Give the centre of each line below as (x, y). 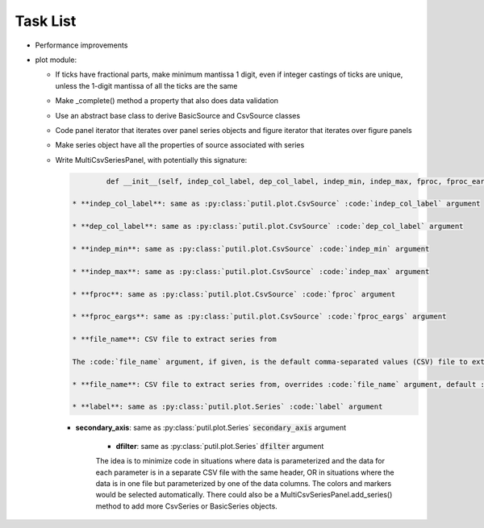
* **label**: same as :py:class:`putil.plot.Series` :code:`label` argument (227, 407)
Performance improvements (81, 45)
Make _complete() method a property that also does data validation (167, 101)
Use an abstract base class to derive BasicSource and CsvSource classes (178, 115)
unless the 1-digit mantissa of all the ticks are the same (146, 85)
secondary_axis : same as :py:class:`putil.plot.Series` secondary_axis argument (211, 428)
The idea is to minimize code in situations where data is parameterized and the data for (240, 461)
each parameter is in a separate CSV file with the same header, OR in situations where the (245, 472)
